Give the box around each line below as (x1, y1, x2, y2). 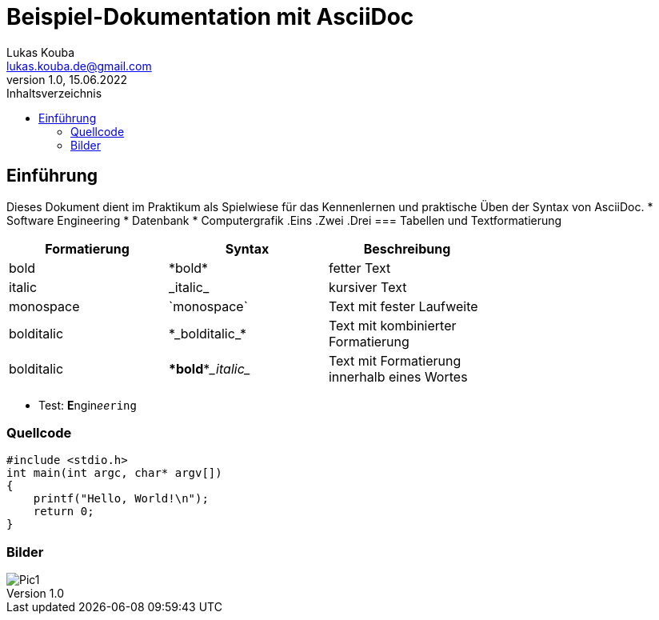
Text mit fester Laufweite (328, 298, 478, 314)
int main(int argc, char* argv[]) (6, 466, 222, 480)
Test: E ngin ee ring (38, 398, 137, 412)
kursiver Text (328, 278, 407, 295)
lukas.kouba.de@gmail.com (6, 58, 152, 73)
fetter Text (328, 259, 391, 276)
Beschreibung (363, 240, 451, 257)
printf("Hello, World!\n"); (33, 492, 209, 506)
